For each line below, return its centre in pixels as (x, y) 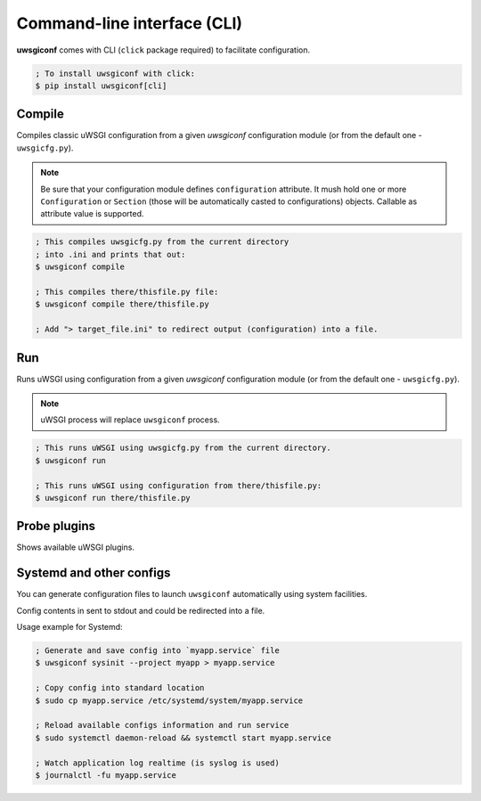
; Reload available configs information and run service (162, 725)
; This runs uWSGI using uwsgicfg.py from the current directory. (183, 448)
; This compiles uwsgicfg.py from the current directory (162, 242)
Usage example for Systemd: (70, 627)
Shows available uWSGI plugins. (76, 547)
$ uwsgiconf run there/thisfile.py (113, 498)
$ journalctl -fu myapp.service (106, 775)
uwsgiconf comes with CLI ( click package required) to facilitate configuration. (163, 50)
